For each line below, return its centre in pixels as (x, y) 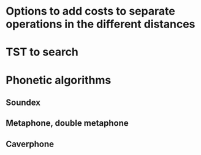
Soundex (23, 102)
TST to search (42, 52)
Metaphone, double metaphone (67, 123)
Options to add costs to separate (90, 11)
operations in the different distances (100, 24)
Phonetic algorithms (59, 80)
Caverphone (30, 144)
